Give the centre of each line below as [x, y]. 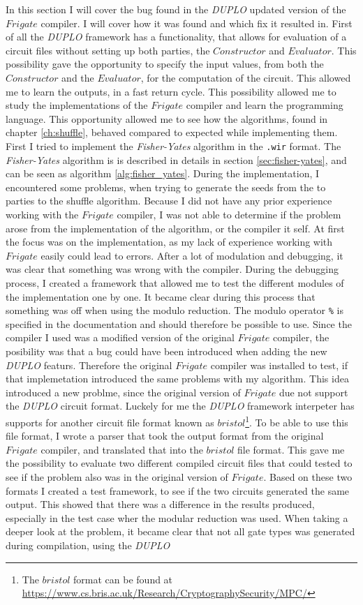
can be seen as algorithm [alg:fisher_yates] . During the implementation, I [163, 173]
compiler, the [301, 337]
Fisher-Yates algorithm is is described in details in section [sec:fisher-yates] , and [176, 159]
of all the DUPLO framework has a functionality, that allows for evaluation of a [176, 37]
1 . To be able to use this [297, 421]
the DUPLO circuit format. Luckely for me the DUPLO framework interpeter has [180, 406]
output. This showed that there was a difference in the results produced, [160, 504]
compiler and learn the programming [265, 105]
